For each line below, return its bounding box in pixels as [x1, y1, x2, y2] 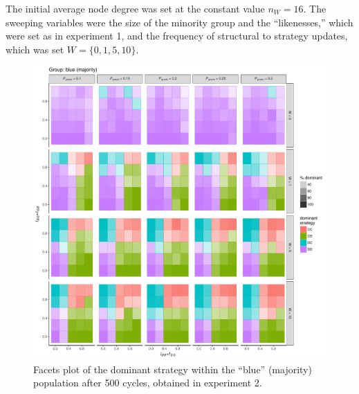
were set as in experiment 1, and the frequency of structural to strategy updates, [6, 28, 348, 43]
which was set [6, 42, 64, 56]
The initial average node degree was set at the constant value [6, 1, 265, 15]
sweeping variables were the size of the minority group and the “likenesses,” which [6, 15, 353, 29]
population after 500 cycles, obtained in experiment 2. [33, 375, 262, 390]
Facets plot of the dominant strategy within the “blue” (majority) [33, 361, 312, 376]
